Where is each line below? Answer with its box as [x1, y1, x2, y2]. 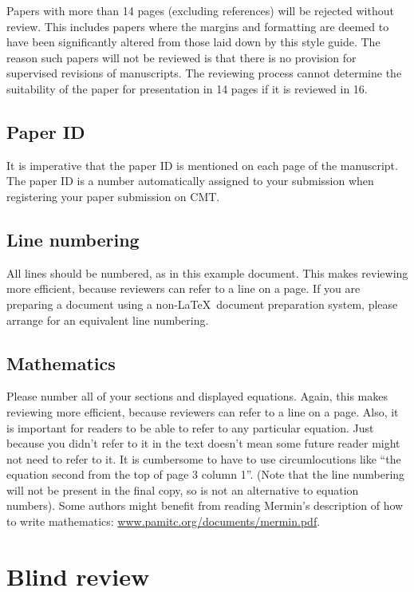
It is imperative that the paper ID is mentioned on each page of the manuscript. [6, 156, 398, 173]
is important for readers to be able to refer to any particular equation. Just [6, 419, 374, 436]
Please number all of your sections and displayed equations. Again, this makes [6, 388, 388, 405]
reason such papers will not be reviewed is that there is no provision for [6, 49, 357, 65]
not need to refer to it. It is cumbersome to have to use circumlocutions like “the [6, 450, 401, 467]
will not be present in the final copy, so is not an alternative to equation [6, 481, 359, 498]
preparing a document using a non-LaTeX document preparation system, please [6, 295, 398, 312]
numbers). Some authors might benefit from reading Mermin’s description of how [6, 497, 404, 514]
